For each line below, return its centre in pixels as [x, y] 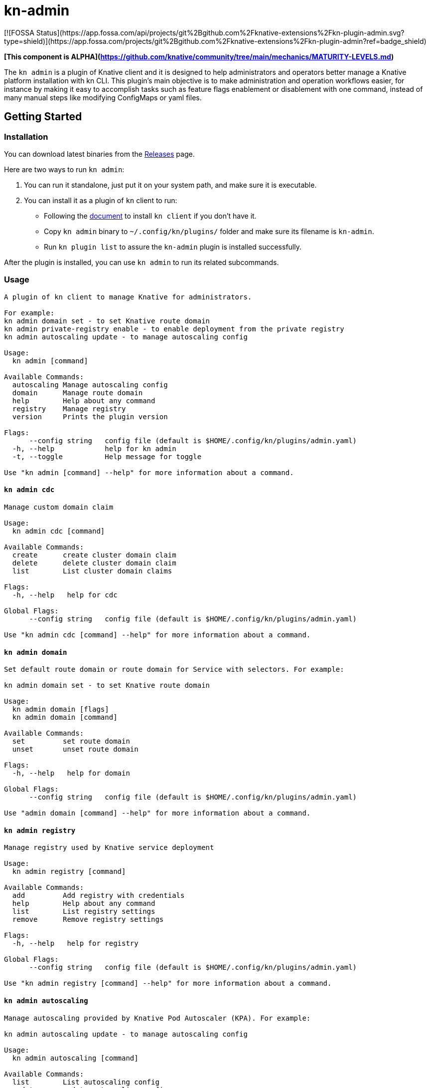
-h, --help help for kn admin [94, 448]
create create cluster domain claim [94, 555]
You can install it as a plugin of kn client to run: [101, 200]
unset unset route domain [75, 749]
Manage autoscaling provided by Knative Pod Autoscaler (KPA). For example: [157, 1018]
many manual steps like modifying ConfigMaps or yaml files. [103, 97]
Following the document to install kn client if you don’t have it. [150, 216]
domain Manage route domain [77, 393]
